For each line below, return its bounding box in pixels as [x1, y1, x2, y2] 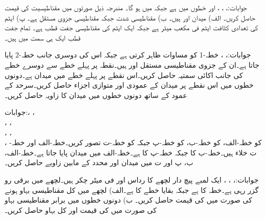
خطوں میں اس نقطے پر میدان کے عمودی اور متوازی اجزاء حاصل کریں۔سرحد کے [5, 79, 254, 90]
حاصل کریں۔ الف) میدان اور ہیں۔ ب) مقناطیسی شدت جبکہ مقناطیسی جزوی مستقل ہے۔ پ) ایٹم [5, 12, 256, 23]
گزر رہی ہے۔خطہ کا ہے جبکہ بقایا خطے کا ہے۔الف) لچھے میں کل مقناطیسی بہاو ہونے [5, 184, 259, 195]
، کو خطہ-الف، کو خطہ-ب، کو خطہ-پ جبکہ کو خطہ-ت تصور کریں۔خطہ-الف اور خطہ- [5, 137, 262, 148]
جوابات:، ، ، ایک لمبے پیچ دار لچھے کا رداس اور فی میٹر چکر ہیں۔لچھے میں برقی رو [5, 174, 259, 185]
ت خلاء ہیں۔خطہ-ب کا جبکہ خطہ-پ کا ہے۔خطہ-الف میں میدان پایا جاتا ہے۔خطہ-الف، [5, 147, 257, 157]
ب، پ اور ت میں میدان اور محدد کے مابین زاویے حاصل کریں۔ [5, 157, 193, 168]
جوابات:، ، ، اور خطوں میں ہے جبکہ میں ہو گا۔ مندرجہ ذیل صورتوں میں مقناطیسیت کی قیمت [5, 2, 247, 12]
